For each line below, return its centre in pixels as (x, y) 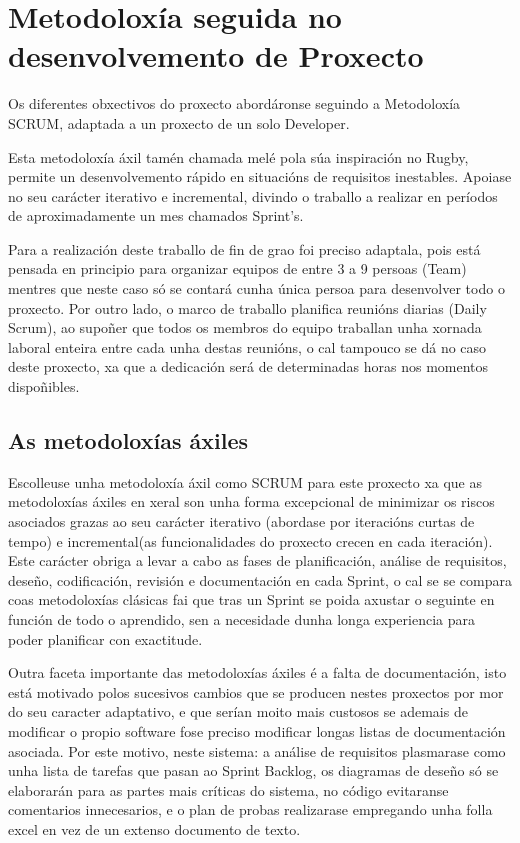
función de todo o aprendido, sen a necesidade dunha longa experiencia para (241, 618)
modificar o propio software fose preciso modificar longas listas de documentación (257, 730)
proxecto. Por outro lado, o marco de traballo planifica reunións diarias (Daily (247, 307)
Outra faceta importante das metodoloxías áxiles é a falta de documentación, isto (257, 672)
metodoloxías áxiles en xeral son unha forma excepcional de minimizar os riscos (251, 501)
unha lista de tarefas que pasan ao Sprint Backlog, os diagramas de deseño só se (253, 770)
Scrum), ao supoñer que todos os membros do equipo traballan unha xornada (245, 327)
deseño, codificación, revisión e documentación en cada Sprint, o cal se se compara (260, 579)
